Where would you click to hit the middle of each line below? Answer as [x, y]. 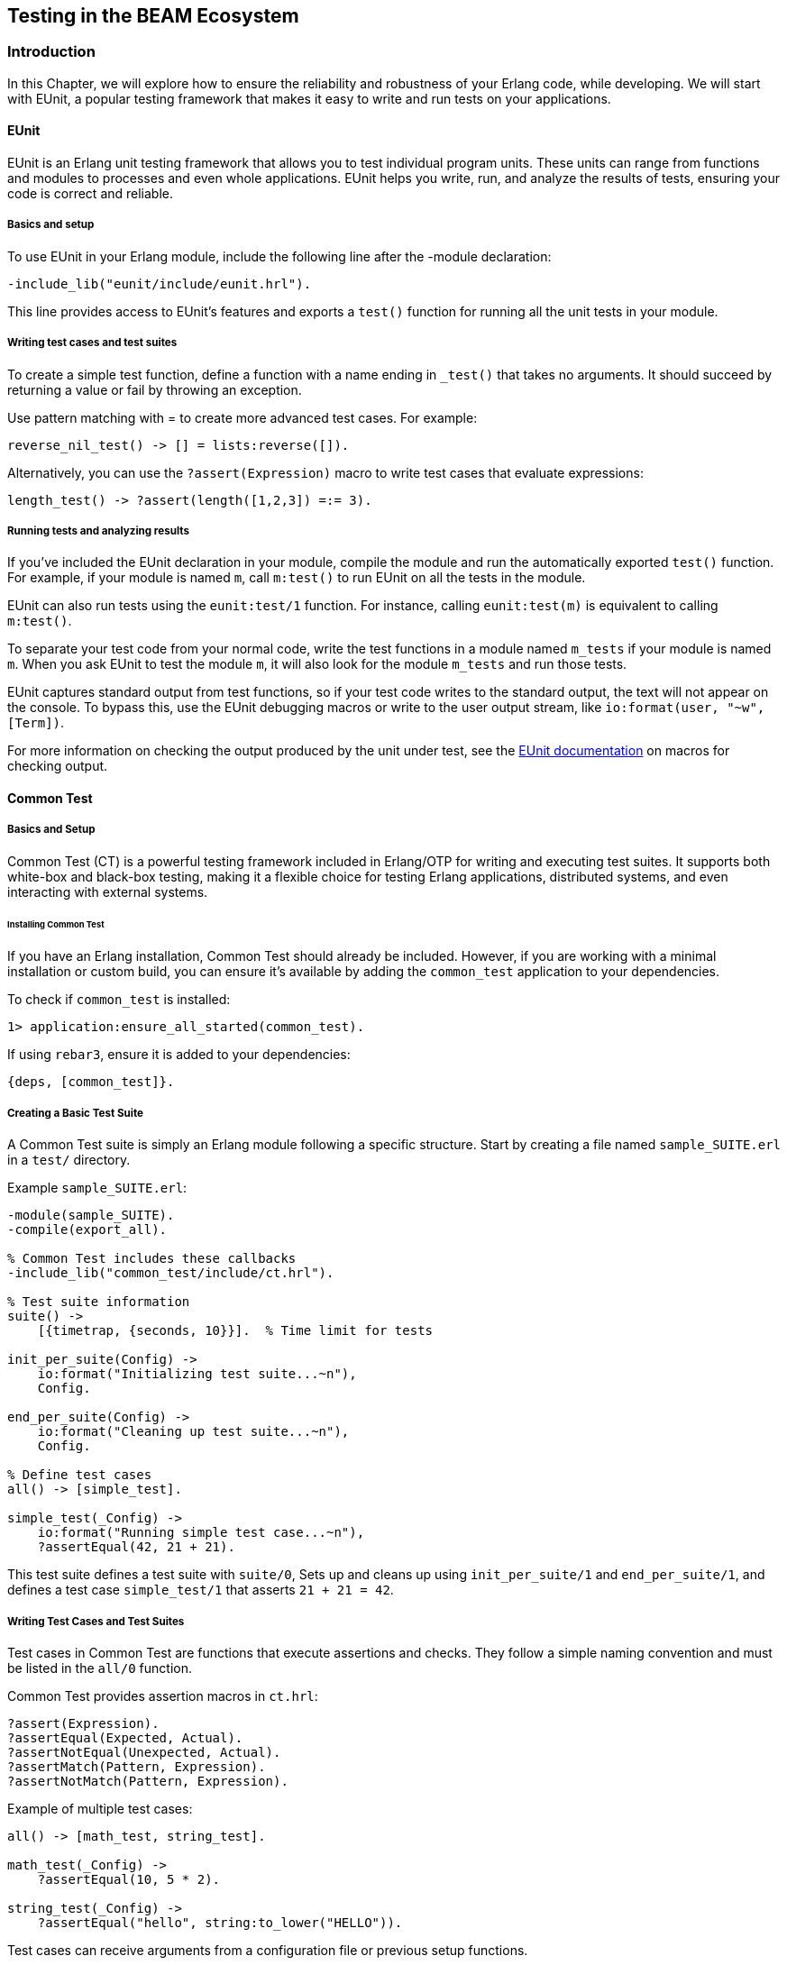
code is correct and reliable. [91, 194]
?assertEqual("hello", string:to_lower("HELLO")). [220, 1923]
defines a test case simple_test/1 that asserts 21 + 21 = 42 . [201, 1590]
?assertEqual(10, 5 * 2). [129, 1879]
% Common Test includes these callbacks [152, 1259]
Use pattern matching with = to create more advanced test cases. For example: [243, 417]
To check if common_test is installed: [119, 1000]
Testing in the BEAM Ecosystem [153, 16]
